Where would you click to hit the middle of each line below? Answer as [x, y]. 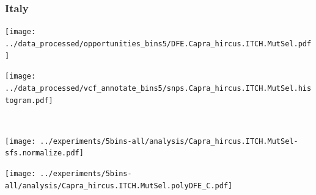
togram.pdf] [29, 100]
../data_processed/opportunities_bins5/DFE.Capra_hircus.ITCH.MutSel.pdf [158, 44]
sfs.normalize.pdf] [44, 153]
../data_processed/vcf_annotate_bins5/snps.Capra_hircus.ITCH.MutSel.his [158, 88]
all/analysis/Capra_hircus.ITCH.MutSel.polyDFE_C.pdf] [119, 186]
